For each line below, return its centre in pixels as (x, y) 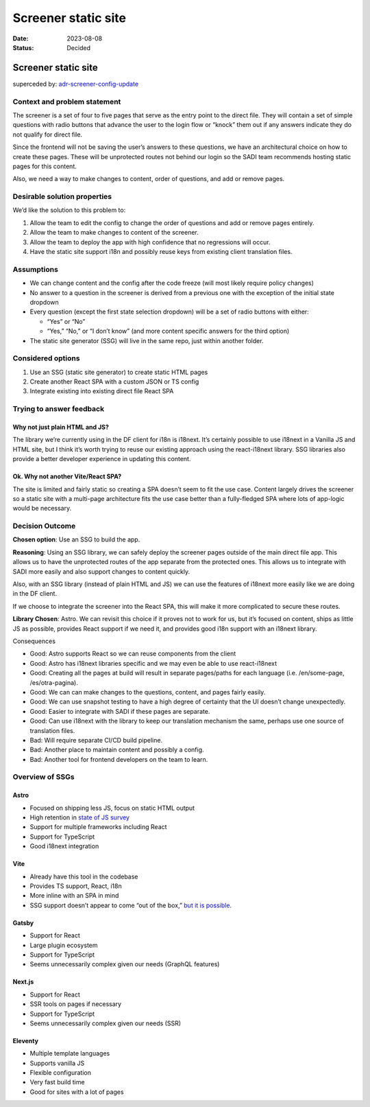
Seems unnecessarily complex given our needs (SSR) (106, 1023)
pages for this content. (45, 166)
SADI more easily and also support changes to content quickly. (101, 571)
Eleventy (26, 1040)
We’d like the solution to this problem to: (69, 210)
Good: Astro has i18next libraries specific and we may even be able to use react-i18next (153, 663)
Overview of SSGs (44, 777)
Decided (78, 47)
